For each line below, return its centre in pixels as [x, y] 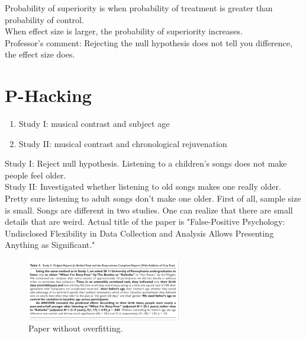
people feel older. [36, 175]
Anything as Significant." [50, 245]
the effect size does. [40, 54]
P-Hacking [48, 95]
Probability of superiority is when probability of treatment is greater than [139, 8]
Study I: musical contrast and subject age [94, 124]
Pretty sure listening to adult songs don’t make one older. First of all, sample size [153, 198]
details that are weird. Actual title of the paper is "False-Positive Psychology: [145, 221]
